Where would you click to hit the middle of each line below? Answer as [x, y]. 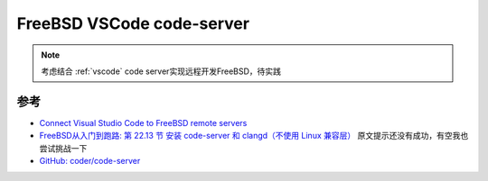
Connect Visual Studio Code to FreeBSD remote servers [143, 122]
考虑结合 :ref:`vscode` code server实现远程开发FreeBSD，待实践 [161, 71]
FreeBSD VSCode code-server [133, 23]
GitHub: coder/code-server [90, 161]
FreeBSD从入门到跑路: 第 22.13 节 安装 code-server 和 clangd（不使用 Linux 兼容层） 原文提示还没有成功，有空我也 [254, 136]
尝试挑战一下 [63, 148]
